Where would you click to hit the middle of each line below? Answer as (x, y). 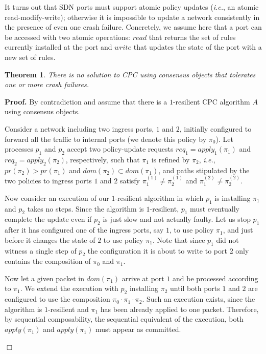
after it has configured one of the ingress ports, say (84, 230)
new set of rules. (30, 57)
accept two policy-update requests (120, 149)
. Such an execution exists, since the (199, 299)
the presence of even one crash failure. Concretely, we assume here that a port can (133, 27)
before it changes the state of (50, 240)
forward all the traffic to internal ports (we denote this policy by (106, 139)
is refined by (171, 159)
